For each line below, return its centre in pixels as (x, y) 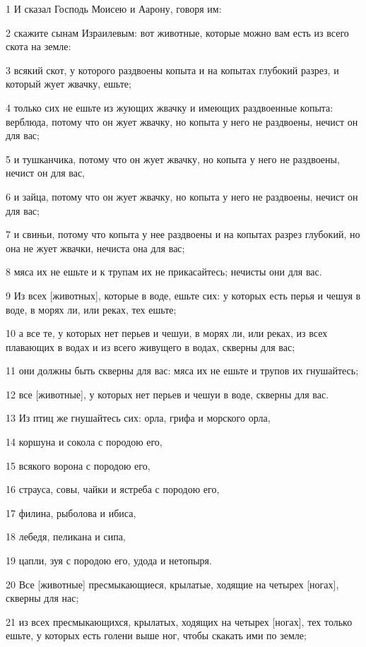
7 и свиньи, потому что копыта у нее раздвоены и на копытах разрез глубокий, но (183, 234)
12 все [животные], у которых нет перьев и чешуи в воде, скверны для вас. (167, 394)
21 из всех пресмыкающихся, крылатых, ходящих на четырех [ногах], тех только (179, 621)
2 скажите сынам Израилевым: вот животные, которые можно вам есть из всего (177, 32)
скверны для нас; (42, 598)
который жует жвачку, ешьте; (69, 84)
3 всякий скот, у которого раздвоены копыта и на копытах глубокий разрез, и (172, 70)
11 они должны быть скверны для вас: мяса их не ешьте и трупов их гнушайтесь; (182, 370)
